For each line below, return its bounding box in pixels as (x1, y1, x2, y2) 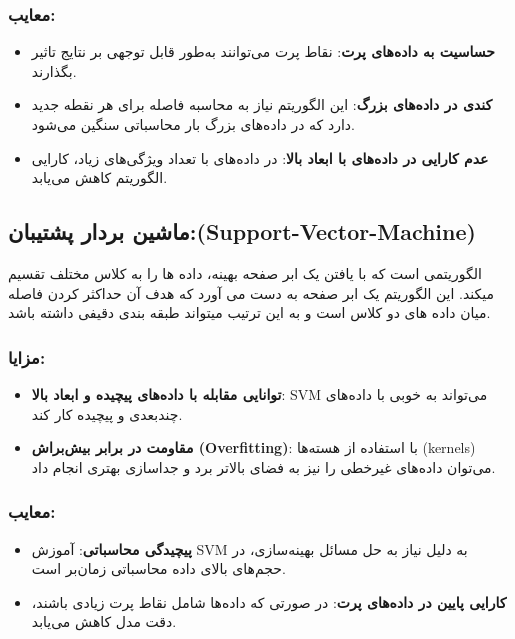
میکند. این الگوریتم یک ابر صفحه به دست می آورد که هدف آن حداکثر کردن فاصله (8, 282, 494, 303)
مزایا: (8, 344, 46, 369)
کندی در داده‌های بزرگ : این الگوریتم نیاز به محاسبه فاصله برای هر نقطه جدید (31, 94, 493, 115)
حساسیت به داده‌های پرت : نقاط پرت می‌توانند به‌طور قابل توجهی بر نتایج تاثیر (31, 41, 495, 62)
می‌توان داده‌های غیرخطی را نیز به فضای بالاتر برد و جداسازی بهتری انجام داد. (31, 456, 496, 477)
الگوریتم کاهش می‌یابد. (31, 167, 168, 188)
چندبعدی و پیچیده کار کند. (31, 403, 183, 424)
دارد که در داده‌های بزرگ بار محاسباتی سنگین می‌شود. (31, 114, 355, 134)
